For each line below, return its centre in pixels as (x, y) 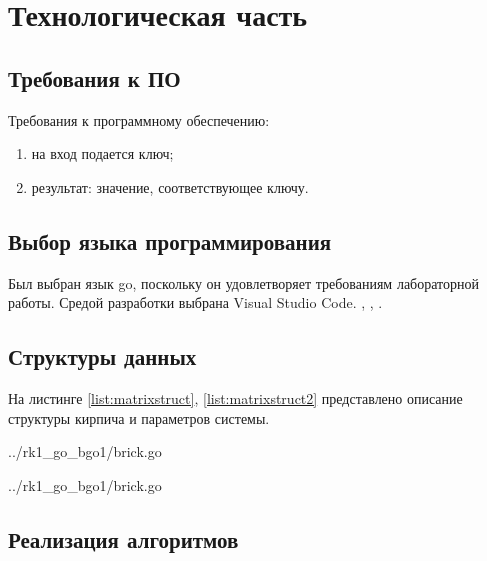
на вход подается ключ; (102, 153)
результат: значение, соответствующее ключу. (170, 186)
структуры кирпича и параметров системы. (139, 417)
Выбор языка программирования (170, 240)
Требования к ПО (94, 77)
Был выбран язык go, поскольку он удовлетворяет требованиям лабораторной (243, 282)
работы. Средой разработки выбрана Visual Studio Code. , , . (195, 302)
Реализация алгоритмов (123, 538)
